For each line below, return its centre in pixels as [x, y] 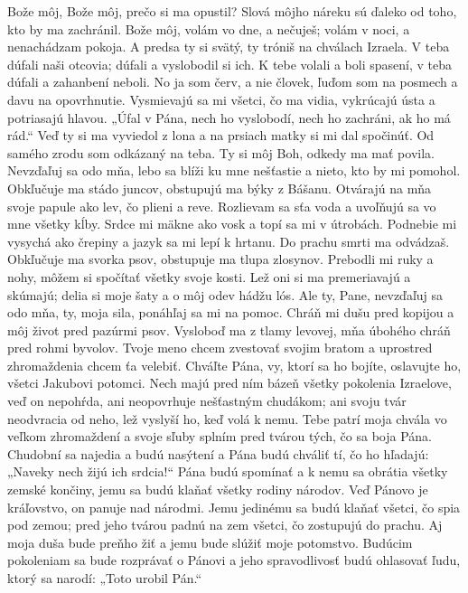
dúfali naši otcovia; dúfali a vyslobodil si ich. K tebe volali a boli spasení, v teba [229, 64]
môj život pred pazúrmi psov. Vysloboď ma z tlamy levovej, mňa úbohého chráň [229, 329]
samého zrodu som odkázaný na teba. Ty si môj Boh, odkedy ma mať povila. [221, 152]
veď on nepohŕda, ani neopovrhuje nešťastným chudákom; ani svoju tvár [207, 401]
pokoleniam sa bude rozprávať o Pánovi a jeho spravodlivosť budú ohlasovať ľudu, [234, 560]
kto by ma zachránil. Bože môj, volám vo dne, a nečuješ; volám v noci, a [209, 28]
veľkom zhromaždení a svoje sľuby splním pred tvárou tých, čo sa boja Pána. [220, 436]
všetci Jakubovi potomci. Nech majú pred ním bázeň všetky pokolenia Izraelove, [229, 383]
